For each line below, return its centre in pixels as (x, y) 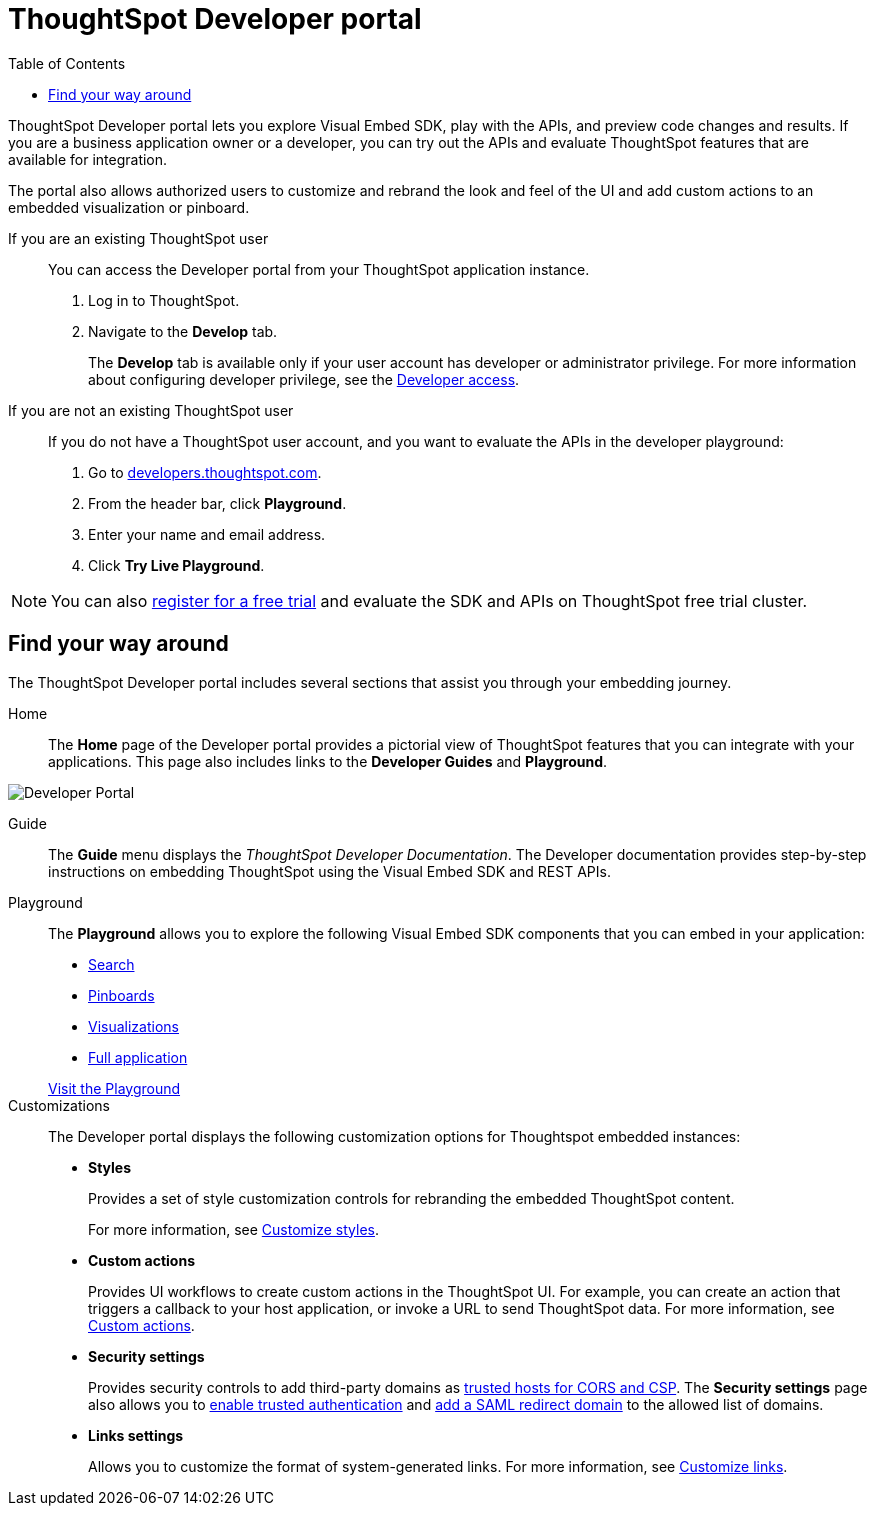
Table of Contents (67, 63)
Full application (138, 1057)
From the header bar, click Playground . (217, 503)
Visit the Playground (114, 1088)
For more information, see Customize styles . (233, 1229)
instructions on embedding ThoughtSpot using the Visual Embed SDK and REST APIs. (329, 871)
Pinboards (121, 995)
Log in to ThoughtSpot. (164, 300)
